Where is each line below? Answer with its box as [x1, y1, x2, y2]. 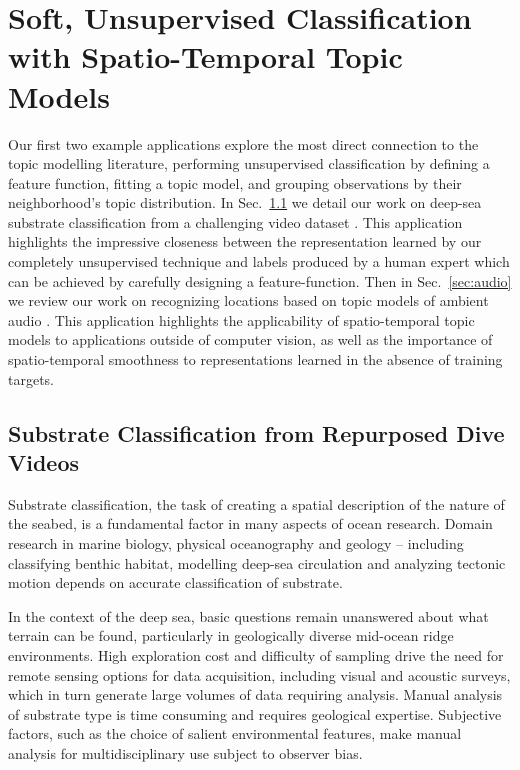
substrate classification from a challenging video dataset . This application [8, 211, 463, 232]
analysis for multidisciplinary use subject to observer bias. [8, 742, 363, 763]
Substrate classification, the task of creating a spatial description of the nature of [8, 493, 505, 514]
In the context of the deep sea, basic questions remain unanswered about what [8, 605, 489, 626]
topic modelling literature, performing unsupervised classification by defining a [8, 153, 490, 174]
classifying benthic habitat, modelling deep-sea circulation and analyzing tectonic [8, 552, 506, 573]
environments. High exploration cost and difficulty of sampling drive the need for [8, 644, 504, 665]
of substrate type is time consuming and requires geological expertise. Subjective [8, 703, 502, 724]
